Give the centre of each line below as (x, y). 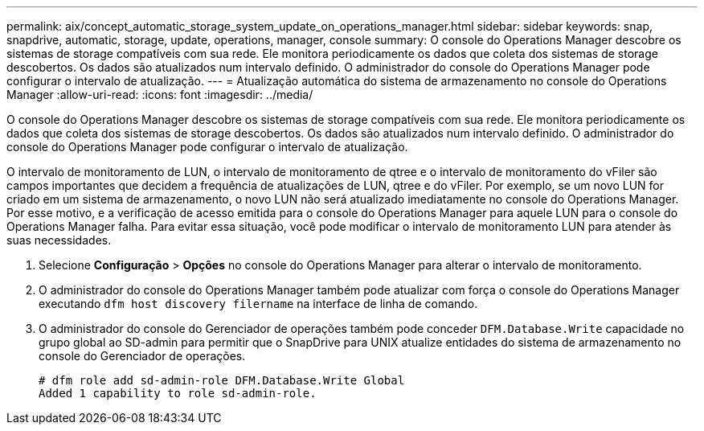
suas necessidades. (59, 240)
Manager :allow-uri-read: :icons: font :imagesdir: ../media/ (160, 94)
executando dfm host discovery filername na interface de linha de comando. (258, 304)
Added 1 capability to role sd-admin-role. (178, 393)
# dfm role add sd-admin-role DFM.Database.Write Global (222, 380)
